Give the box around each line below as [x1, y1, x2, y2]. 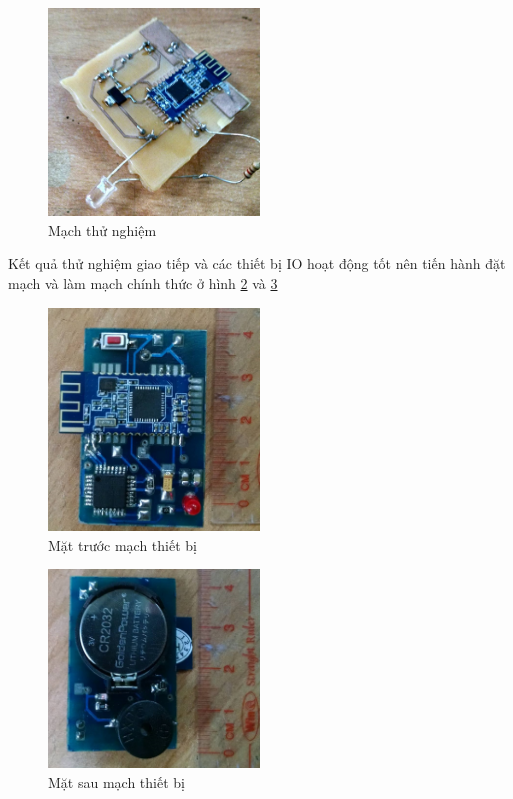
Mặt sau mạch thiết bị [48, 771, 185, 792]
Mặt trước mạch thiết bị [48, 534, 197, 555]
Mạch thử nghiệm [48, 219, 157, 240]
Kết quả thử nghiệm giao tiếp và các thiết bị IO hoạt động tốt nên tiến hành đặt [8, 253, 506, 274]
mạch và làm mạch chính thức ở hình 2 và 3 [8, 272, 278, 293]
